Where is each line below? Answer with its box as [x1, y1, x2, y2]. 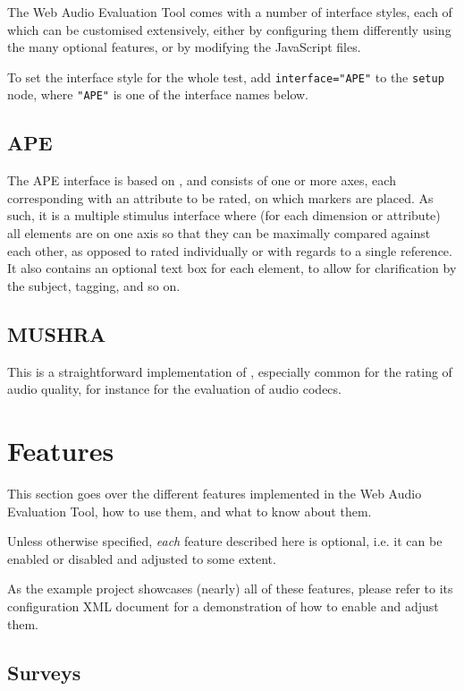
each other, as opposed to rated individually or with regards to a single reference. [7, 241, 452, 260]
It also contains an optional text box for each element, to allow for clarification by [7, 259, 457, 277]
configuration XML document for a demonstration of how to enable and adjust [7, 596, 439, 615]
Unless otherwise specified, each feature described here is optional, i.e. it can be [7, 532, 443, 550]
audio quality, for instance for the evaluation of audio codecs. [7, 380, 342, 398]
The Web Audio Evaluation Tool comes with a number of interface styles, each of [7, 3, 452, 21]
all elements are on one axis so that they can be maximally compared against [7, 224, 431, 243]
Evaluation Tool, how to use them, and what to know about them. [7, 501, 372, 520]
